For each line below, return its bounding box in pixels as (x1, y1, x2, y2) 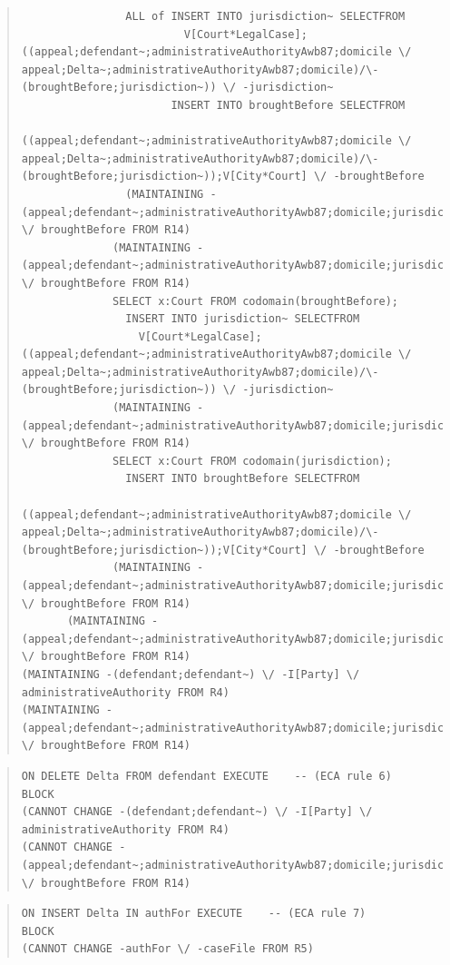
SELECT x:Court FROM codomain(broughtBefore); (112, 294, 399, 308)
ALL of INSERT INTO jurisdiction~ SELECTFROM (125, 10, 406, 23)
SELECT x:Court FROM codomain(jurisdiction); (112, 454, 392, 468)
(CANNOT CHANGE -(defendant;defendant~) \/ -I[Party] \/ (21, 805, 373, 819)
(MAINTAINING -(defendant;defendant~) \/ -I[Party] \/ (21, 667, 360, 681)
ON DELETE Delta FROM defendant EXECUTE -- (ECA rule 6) (21, 769, 392, 783)
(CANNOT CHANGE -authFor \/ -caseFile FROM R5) (21, 942, 314, 956)
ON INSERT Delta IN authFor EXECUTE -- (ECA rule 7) (21, 907, 367, 921)
